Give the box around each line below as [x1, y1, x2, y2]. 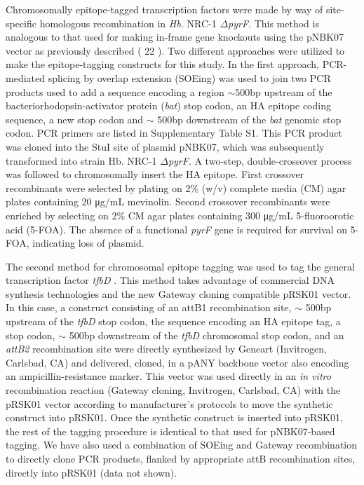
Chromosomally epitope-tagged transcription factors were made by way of [6, 2, 323, 16]
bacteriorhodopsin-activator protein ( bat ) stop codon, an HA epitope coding [6, 98, 331, 113]
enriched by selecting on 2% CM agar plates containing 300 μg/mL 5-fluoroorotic [6, 207, 354, 222]
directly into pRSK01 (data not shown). [6, 465, 177, 479]
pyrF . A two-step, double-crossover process [168, 153, 352, 168]
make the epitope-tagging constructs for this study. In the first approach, [6, 57, 320, 71]
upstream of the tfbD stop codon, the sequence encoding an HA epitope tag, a [6, 314, 341, 329]
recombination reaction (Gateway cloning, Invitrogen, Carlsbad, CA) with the [6, 383, 341, 397]
